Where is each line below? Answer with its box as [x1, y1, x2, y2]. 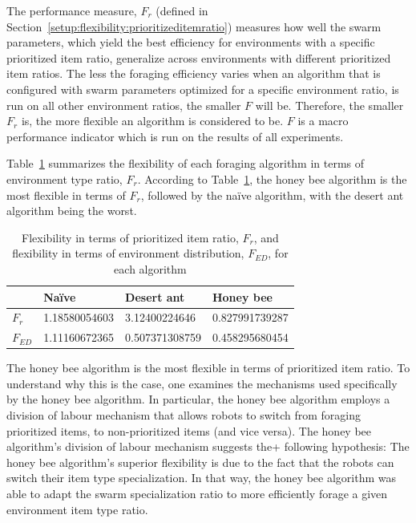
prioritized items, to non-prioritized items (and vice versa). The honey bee [6, 422, 372, 439]
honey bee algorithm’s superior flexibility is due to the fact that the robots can [6, 453, 394, 470]
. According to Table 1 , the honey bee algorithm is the [137, 170, 407, 187]
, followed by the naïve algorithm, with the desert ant [140, 186, 404, 203]
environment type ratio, [6, 170, 123, 187]
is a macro [297, 112, 349, 129]
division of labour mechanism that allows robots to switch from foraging [6, 407, 361, 424]
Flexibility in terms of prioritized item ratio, [22, 229, 239, 245]
